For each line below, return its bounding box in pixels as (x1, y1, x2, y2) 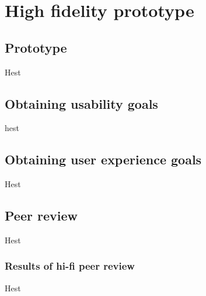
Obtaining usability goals (5, 94, 158, 112)
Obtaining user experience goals (5, 150, 202, 168)
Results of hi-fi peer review (5, 259, 135, 273)
